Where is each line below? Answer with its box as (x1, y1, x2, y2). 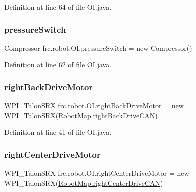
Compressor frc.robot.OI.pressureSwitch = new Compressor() (4, 42, 192, 53)
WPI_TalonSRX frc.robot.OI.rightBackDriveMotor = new (4, 100, 184, 111)
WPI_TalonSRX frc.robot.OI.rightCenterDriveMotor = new (4, 168, 189, 178)
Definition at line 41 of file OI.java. (4, 127, 112, 137)
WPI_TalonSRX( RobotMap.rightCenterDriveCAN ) (4, 177, 163, 188)
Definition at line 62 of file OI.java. (4, 59, 112, 70)
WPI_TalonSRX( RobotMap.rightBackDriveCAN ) (4, 110, 158, 120)
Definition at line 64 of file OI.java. (4, 2, 112, 12)
